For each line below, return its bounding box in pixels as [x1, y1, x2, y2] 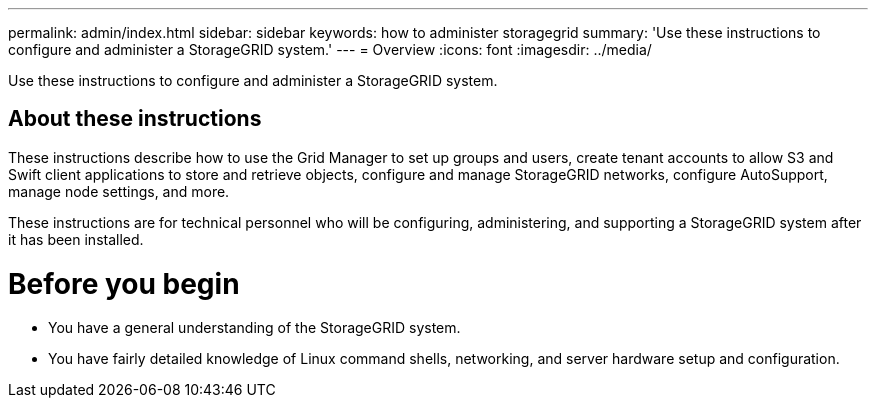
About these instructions [8, 106, 262, 132]
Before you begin [8, 266, 240, 301]
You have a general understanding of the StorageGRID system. [48, 319, 461, 337]
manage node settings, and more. [8, 182, 230, 200]
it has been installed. [8, 230, 144, 248]
